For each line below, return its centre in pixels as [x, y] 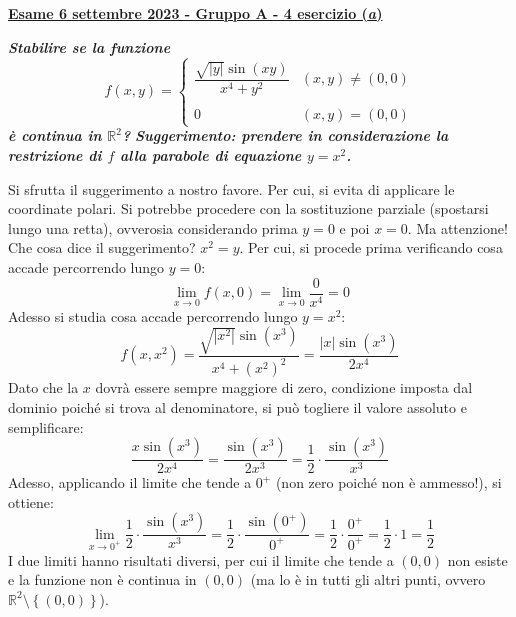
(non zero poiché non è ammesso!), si [388, 482]
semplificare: [46, 426]
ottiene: [31, 501]
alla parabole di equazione [211, 154]
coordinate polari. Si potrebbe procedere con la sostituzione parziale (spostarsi [248, 208]
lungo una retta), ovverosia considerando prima [153, 227]
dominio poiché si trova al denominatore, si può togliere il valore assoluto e [237, 406]
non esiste [477, 559]
